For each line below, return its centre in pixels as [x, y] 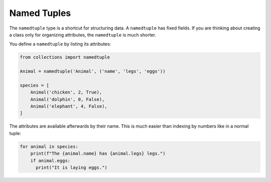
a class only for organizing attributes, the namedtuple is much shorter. [83, 34]
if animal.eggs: [50, 160]
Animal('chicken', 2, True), [66, 92]
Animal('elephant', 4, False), [69, 106]
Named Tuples [40, 13]
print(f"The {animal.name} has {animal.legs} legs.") [98, 153]
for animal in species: [49, 146]
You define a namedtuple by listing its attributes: [60, 44]
